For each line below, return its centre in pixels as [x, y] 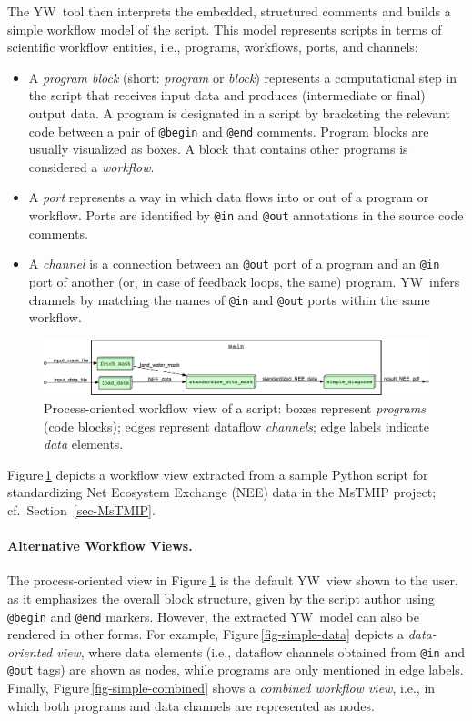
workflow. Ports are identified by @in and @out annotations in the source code [246, 215]
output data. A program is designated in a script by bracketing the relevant [240, 112]
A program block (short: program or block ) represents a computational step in [243, 77]
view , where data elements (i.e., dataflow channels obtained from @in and [261, 651]
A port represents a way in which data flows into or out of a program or [229, 197]
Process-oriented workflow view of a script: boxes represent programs [235, 408]
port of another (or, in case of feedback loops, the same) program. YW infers [244, 281]
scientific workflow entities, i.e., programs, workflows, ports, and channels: [213, 47]
